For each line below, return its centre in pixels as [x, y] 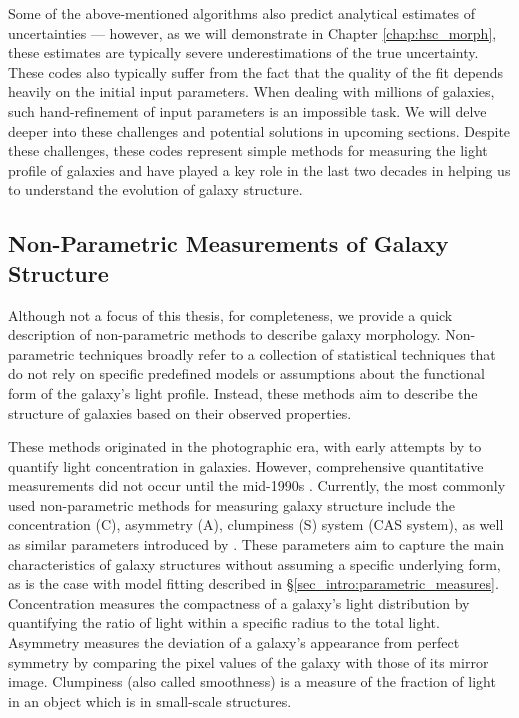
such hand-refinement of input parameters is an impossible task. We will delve [247, 110]
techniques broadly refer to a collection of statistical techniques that [287, 353]
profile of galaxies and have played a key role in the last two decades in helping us [259, 169]
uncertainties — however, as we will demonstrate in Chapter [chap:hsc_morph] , [252, 32]
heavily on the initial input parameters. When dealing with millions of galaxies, [251, 91]
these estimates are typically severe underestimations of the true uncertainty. [243, 52]
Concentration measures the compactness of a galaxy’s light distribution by [239, 602]
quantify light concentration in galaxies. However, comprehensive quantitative [246, 465]
